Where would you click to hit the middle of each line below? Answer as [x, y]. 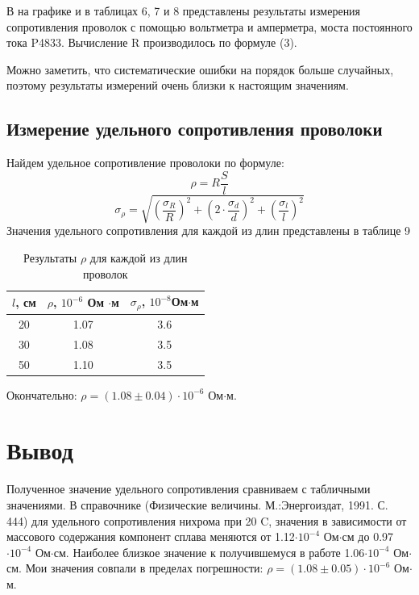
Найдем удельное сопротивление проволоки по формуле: [145, 163]
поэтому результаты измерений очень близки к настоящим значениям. [178, 85]
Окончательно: [42, 394]
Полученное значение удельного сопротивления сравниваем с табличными [189, 489]
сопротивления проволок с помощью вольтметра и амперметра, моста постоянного [209, 26]
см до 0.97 [368, 536]
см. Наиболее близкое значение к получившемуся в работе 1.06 [209, 552]
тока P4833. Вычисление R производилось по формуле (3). [152, 42]
